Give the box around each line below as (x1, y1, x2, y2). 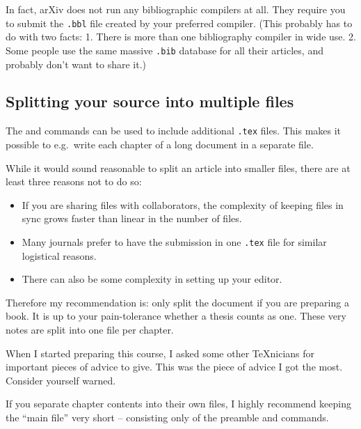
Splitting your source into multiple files (6, 91, 294, 112)
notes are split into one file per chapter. (6, 322, 174, 336)
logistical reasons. (22, 248, 97, 263)
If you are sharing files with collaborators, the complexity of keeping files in (22, 197, 344, 212)
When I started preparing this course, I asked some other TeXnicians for (6, 345, 315, 360)
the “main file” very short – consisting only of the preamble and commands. (6, 409, 329, 424)
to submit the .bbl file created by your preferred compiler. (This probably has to (6, 15, 353, 30)
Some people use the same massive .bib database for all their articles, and (6, 42, 323, 57)
